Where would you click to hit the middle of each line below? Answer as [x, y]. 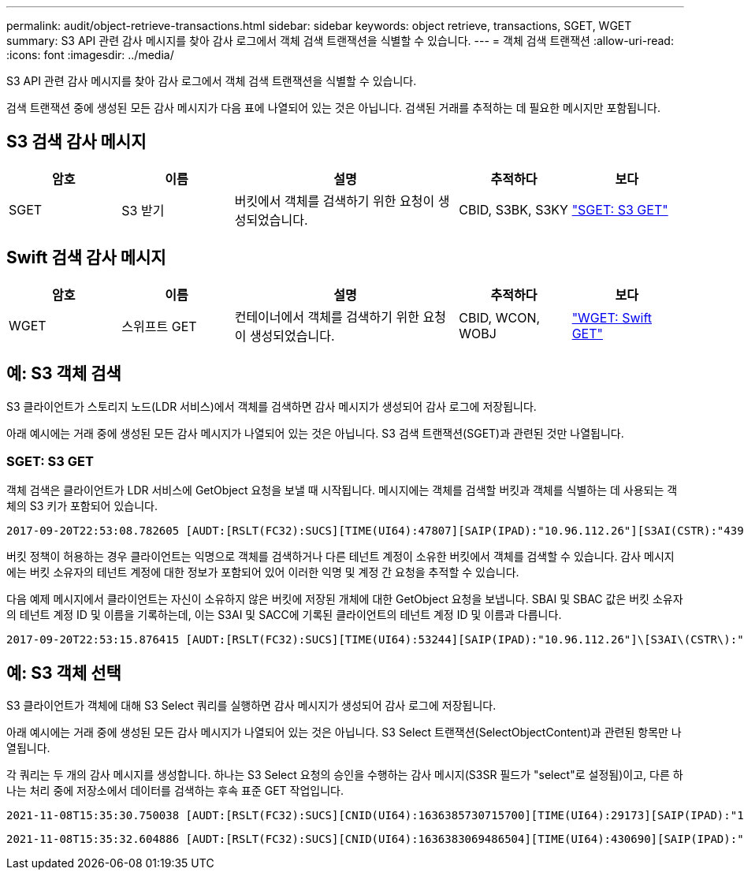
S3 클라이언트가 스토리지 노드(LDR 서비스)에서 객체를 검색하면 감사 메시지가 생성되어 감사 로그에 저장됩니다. [272, 406]
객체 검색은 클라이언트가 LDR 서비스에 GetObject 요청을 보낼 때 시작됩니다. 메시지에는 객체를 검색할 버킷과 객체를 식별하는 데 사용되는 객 [342, 490]
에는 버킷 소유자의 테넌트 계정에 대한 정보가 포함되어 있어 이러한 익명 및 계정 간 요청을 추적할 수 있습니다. [263, 572]
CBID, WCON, [500, 317]
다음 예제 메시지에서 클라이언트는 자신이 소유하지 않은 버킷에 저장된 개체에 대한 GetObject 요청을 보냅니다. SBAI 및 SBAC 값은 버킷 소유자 [345, 599]
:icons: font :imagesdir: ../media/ [90, 55]
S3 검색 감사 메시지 [76, 142]
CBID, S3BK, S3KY [513, 209]
